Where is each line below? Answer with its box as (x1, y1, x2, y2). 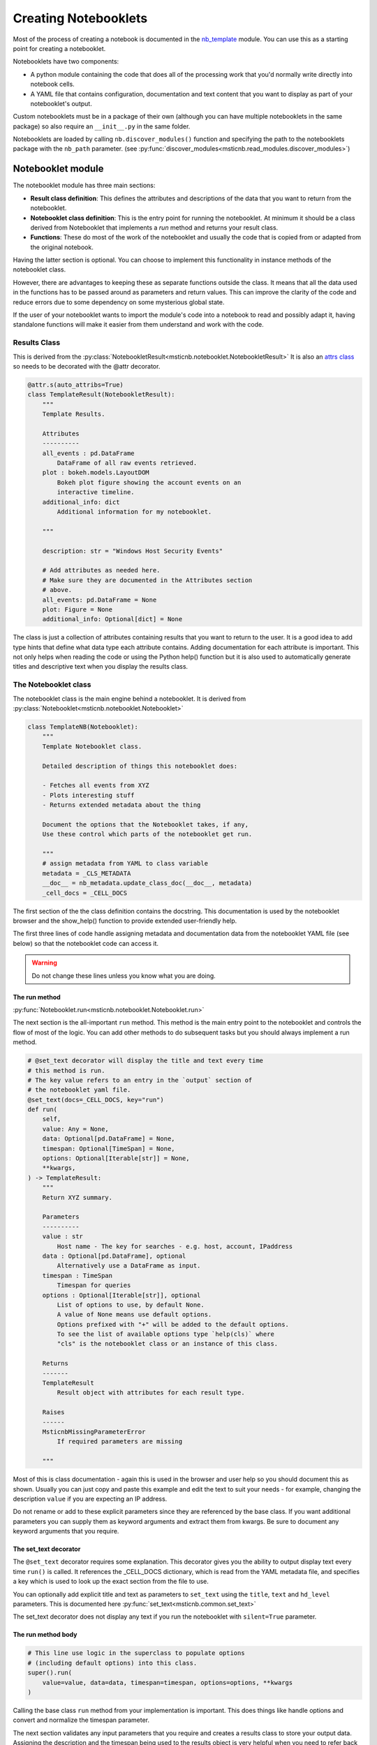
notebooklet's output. (30, 99, 92, 107)
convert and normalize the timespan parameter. (13, 1716, 150, 1724)
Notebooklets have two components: (13, 57, 119, 66)
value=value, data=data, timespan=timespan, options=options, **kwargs (42, 1679, 293, 1686)
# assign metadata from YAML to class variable (42, 859, 209, 868)
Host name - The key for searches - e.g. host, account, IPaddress (57, 1242, 293, 1250)
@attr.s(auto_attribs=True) (27, 380, 124, 389)
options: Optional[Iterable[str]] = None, (42, 1154, 190, 1162)
